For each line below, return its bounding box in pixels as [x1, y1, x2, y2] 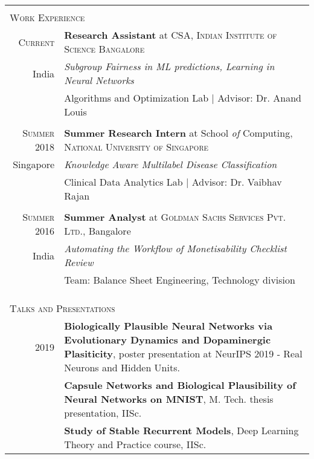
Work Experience [10, 10, 85, 24]
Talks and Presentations [10, 301, 115, 315]
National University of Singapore [64, 140, 209, 154]
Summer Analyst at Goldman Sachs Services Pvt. [64, 210, 286, 224]
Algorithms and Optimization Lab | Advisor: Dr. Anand [64, 91, 301, 105]
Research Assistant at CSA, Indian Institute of [64, 28, 277, 42]
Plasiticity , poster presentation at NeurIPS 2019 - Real [64, 347, 303, 360]
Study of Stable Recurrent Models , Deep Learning [64, 423, 299, 437]
